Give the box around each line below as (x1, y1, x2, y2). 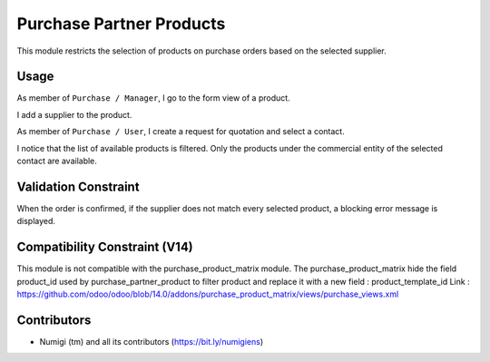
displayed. (16, 216, 56, 227)
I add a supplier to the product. (16, 109, 132, 120)
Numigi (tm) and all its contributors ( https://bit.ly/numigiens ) (39, 336, 264, 347)
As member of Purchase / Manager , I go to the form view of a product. (16, 93, 290, 103)
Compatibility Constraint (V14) (16, 240, 194, 255)
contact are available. (16, 155, 97, 167)
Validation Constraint (16, 179, 140, 194)
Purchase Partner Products (16, 14, 226, 34)
